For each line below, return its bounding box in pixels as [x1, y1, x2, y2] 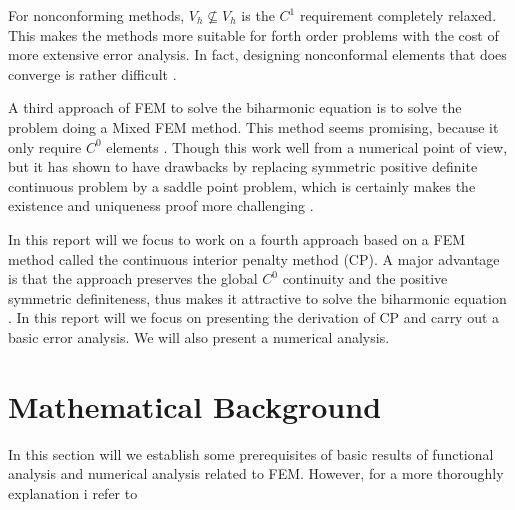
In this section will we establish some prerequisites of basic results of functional [8, 443, 494, 464]
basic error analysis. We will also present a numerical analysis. [8, 326, 390, 347]
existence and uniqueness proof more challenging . [8, 195, 314, 216]
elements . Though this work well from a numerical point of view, [106, 136, 508, 157]
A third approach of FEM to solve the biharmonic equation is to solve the [8, 97, 462, 118]
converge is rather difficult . [8, 63, 177, 84]
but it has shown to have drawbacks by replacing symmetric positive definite [8, 156, 478, 177]
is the [241, 5, 275, 25]
